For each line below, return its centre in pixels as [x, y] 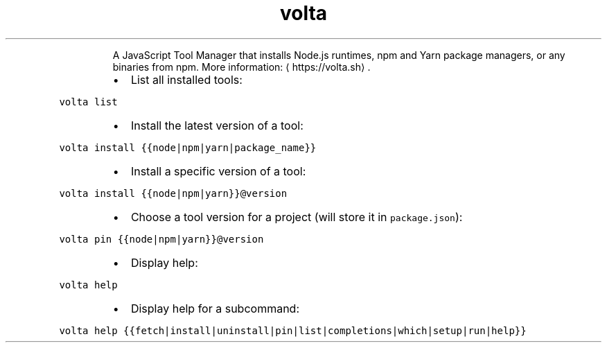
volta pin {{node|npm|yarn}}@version [161, 239]
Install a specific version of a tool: [218, 171]
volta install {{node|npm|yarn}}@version [173, 193]
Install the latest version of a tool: [217, 125]
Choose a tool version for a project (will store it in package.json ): [297, 217]
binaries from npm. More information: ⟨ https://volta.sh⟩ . [241, 67]
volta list [88, 102]
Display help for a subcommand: [215, 308]
